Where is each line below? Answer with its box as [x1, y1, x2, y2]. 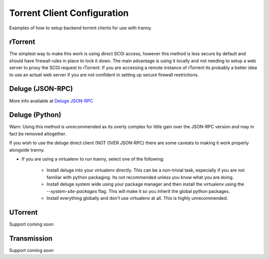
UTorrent [9, 208, 38, 216]
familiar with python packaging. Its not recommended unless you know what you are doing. [46, 174, 234, 180]
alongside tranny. [9, 147, 45, 153]
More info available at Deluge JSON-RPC [9, 97, 93, 104]
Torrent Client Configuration [9, 7, 129, 18]
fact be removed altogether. [9, 131, 67, 137]
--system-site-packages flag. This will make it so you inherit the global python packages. [46, 188, 230, 194]
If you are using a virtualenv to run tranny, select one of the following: [21, 156, 164, 162]
